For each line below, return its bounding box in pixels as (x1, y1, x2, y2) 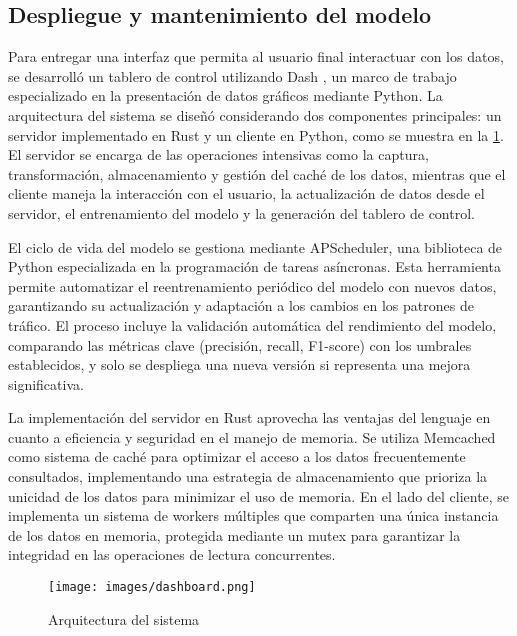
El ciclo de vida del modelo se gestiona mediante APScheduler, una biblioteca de (8, 236, 503, 257)
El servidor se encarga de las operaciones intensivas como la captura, (8, 144, 429, 165)
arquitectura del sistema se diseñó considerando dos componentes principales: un (8, 104, 502, 125)
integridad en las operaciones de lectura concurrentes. (8, 544, 336, 565)
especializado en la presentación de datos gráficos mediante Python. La (8, 85, 443, 106)
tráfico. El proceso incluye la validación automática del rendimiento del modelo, (8, 314, 497, 335)
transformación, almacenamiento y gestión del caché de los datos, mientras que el (8, 163, 506, 184)
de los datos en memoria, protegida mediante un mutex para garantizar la (8, 524, 461, 545)
